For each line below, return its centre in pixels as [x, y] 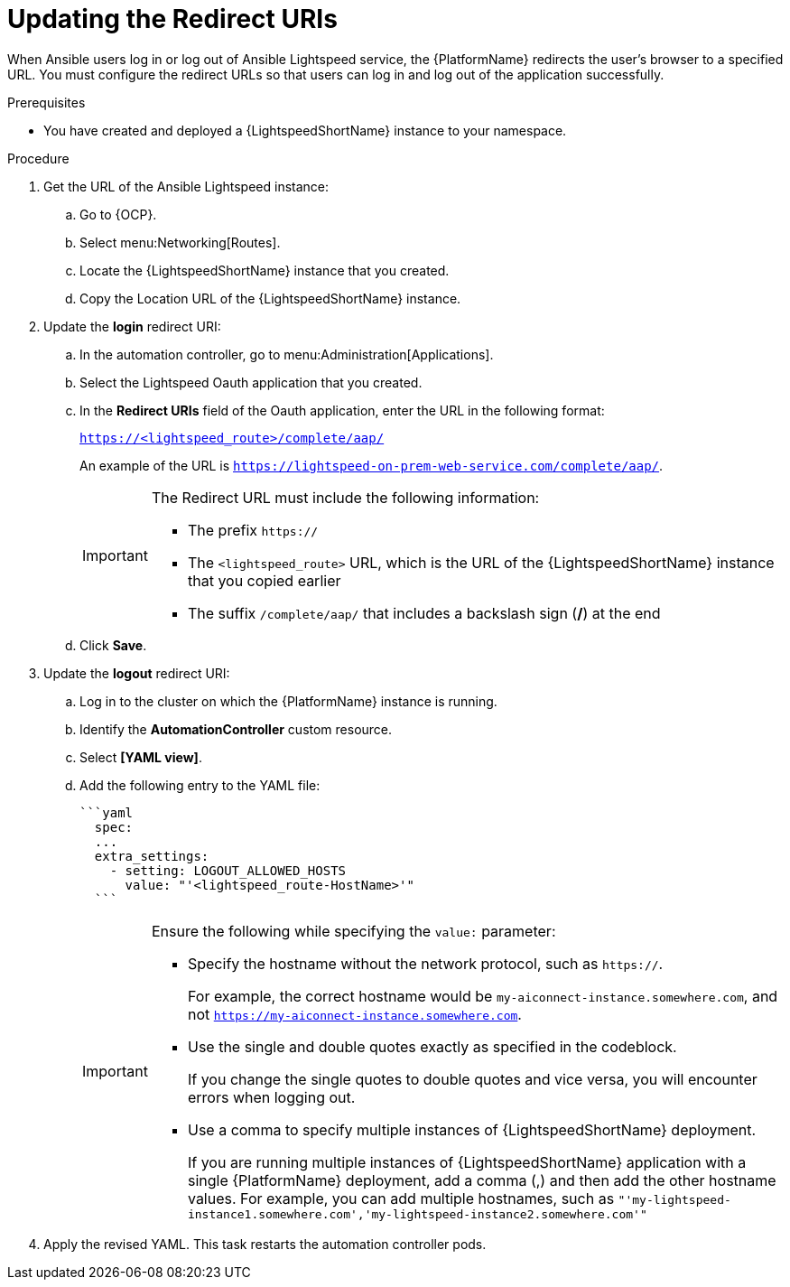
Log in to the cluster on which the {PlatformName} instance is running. [288, 701]
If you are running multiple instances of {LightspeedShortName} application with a [467, 1162]
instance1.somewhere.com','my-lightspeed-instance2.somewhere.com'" [417, 1214]
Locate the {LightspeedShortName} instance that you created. [265, 270]
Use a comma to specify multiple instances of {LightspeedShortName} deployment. [472, 1129]
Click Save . [113, 645]
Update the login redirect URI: [132, 326]
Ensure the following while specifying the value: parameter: [353, 931]
